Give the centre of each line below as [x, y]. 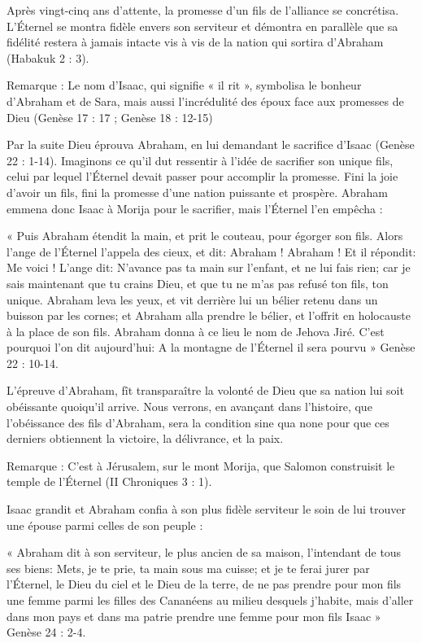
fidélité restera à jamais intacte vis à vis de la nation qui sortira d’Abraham [195, 42]
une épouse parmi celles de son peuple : [105, 525]
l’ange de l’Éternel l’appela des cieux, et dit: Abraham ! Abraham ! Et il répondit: [211, 251]
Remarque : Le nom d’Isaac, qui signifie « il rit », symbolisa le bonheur [184, 85]
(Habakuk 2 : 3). [48, 57]
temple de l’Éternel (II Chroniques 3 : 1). [109, 481]
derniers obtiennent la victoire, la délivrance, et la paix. [145, 438]
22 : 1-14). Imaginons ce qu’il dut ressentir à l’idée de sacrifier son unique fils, [200, 160]
